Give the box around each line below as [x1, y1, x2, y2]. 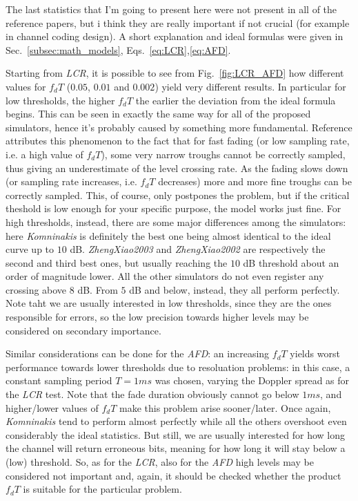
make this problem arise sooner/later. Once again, [119, 400, 331, 415]
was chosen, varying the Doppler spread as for [155, 373, 350, 388]
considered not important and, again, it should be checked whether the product [6, 468, 341, 482]
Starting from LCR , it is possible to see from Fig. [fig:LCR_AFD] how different [6, 66, 344, 80]
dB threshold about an [243, 255, 339, 270]
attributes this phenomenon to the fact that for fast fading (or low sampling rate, [6, 133, 350, 148]
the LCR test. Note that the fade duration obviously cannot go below [6, 387, 299, 401]
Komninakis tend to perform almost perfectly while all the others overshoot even [6, 414, 347, 428]
